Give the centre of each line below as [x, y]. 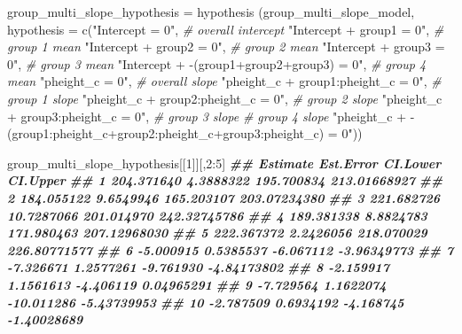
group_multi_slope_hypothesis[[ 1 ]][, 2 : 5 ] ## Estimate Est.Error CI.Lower [224, 163]
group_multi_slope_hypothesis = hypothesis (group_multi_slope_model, [211, 12]
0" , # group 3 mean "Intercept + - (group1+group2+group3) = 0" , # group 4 [217, 63]
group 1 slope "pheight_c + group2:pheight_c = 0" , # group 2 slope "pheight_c [225, 98]
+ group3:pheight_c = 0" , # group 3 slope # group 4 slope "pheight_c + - [211, 116]
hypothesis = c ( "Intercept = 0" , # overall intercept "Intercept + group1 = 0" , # [226, 29]
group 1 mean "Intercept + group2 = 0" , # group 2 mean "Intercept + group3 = [226, 47]
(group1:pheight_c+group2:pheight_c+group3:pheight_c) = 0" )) [185, 133]
